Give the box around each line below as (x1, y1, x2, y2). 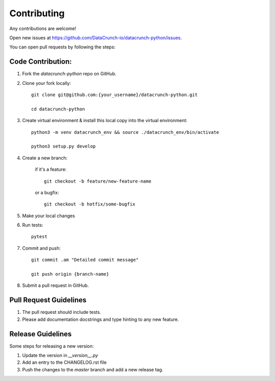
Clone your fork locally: (22, 80, 71, 86)
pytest (31, 234, 48, 240)
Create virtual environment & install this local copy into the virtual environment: (22, 118, 188, 124)
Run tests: (22, 222, 43, 228)
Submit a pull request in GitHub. (22, 282, 89, 288)
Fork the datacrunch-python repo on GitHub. (22, 71, 117, 77)
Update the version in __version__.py (22, 353, 98, 359)
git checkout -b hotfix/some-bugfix (44, 201, 135, 207)
